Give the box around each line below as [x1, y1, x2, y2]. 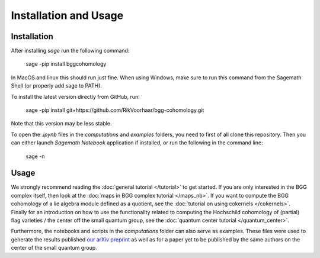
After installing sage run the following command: [11, 47, 130, 54]
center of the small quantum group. [11, 244, 97, 251]
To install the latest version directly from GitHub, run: [11, 93, 140, 100]
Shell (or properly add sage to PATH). [11, 82, 102, 89]
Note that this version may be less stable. [11, 120, 112, 127]
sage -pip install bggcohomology [25, 60, 107, 67]
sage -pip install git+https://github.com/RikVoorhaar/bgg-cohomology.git [25, 107, 204, 114]
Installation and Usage [11, 9, 124, 22]
